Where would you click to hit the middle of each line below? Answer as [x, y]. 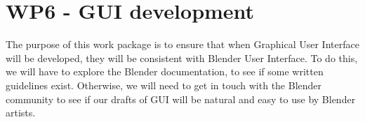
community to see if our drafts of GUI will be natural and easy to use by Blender [181, 99]
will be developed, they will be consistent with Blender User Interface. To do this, [182, 58]
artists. [21, 113]
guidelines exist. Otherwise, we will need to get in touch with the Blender [164, 85]
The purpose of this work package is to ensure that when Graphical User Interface [182, 44]
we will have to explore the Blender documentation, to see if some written [165, 71]
